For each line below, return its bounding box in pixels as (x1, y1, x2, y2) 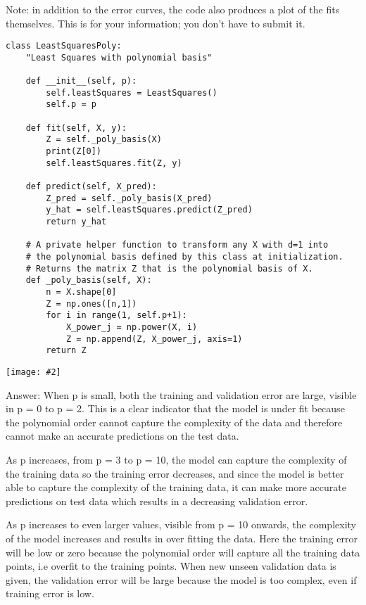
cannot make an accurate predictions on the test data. (6, 428, 239, 443)
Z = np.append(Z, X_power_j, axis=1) (65, 333, 243, 344)
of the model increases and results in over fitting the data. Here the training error (6, 530, 358, 545)
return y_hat (46, 217, 107, 227)
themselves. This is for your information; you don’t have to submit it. (6, 15, 305, 30)
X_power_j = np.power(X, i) (65, 321, 198, 332)
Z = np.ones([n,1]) (46, 298, 137, 309)
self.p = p (46, 99, 96, 110)
